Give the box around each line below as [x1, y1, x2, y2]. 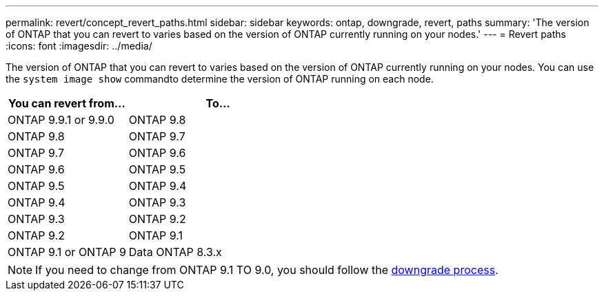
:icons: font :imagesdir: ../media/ [6, 40, 152, 52]
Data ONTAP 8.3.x [128, 245, 222, 259]
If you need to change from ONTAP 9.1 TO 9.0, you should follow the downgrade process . [35, 263, 499, 277]
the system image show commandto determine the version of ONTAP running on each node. [6, 73, 434, 85]
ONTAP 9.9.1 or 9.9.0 [8, 113, 114, 127]
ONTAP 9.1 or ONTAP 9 [8, 245, 126, 259]
